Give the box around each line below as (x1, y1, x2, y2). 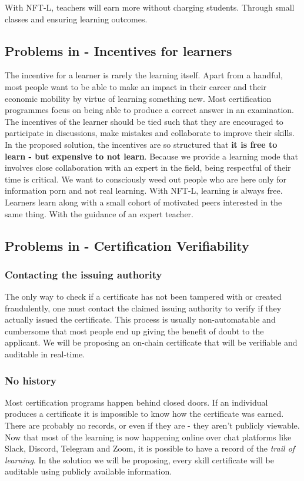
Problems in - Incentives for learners (5, 41, 232, 59)
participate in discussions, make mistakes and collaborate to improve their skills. (5, 127, 295, 139)
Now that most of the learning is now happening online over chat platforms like (5, 430, 292, 443)
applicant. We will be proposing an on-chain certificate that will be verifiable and (5, 336, 298, 349)
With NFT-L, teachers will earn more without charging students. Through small (5, 1, 295, 13)
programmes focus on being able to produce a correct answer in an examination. (5, 104, 295, 116)
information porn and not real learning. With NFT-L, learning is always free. (5, 184, 283, 197)
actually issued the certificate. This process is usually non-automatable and (5, 313, 276, 326)
